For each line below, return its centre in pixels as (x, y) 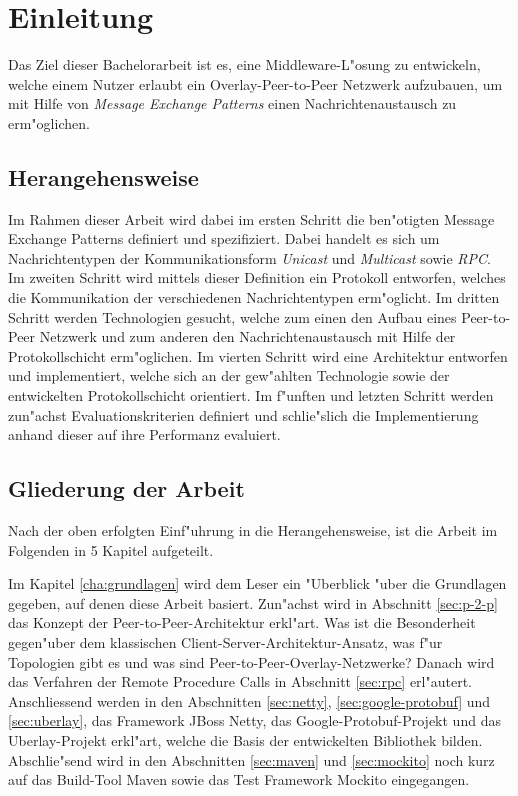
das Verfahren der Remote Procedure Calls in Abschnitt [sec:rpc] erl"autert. (240, 681)
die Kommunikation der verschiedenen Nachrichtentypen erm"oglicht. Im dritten (254, 297)
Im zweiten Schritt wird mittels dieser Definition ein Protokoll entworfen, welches (257, 277)
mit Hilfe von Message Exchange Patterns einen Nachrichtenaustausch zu (232, 103)
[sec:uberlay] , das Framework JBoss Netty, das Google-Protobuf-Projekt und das (254, 720)
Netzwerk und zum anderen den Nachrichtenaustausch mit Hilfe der (247, 336)
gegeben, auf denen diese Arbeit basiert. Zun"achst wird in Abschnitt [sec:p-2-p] (253, 602)
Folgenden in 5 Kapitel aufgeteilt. (111, 549)
